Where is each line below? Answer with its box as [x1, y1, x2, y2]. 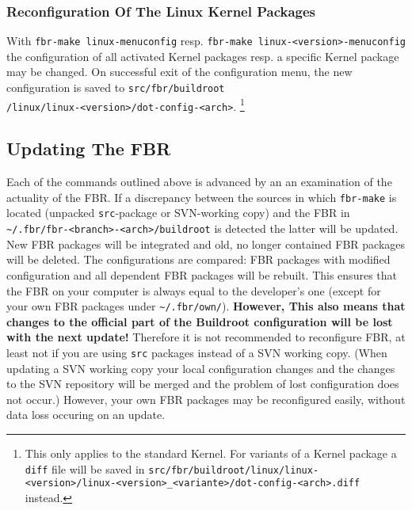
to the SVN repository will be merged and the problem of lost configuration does [6, 375, 399, 392]
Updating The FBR [6, 136, 171, 161]
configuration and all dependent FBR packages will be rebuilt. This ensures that [6, 266, 397, 283]
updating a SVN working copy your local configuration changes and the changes [6, 360, 395, 376]
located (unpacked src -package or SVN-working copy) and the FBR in [6, 204, 350, 221]
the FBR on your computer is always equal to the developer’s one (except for [6, 282, 381, 299]
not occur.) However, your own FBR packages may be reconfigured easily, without [6, 390, 406, 407]
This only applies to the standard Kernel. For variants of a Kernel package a [25, 445, 397, 462]
